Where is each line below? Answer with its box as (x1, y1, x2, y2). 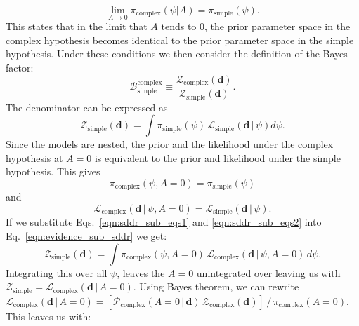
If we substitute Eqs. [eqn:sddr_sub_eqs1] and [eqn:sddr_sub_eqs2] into (6, 215, 322, 229)
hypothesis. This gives (6, 164, 100, 179)
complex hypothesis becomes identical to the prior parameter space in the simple (6, 32, 354, 47)
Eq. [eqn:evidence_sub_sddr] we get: (6, 229, 167, 243)
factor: (6, 60, 34, 74)
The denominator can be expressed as (6, 100, 168, 114)
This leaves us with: (6, 308, 91, 323)
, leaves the (117, 265, 165, 280)
